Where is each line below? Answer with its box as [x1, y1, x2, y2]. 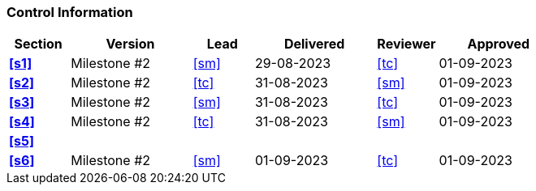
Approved [467, 36, 530, 53]
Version [106, 36, 155, 53]
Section [14, 36, 63, 53]
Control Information [6, 4, 133, 20]
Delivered [283, 36, 345, 53]
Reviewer [377, 36, 436, 53]
